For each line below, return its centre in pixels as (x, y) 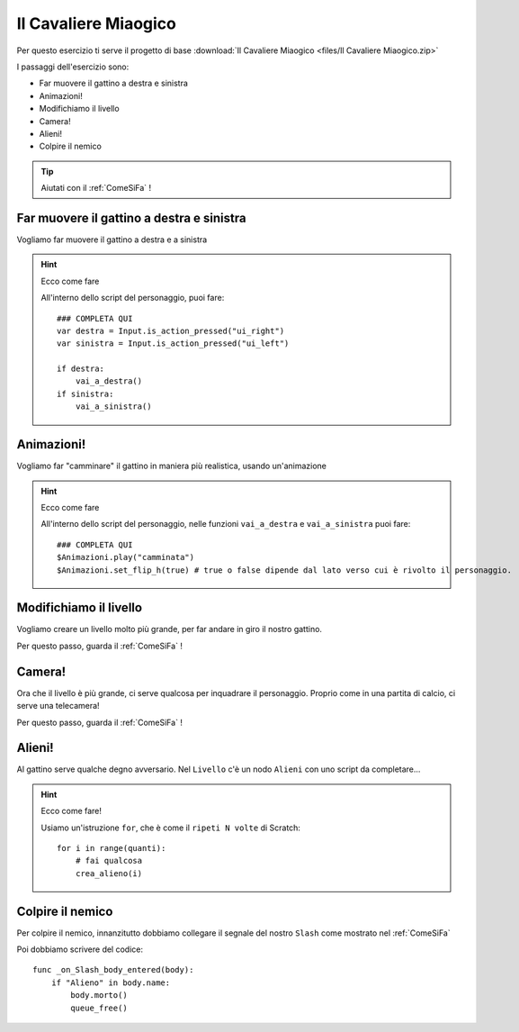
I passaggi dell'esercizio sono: (73, 67)
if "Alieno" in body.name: (111, 982)
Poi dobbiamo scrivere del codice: (80, 949)
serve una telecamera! (58, 706)
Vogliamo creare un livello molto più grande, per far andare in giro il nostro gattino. (170, 629)
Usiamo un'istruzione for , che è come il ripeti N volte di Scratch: (171, 828)
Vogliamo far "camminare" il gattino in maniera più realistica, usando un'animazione (172, 466)
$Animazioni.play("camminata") (126, 557)
